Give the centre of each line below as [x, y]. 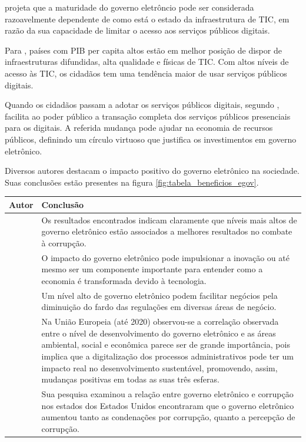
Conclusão [63, 204]
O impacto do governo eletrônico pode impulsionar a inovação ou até [165, 257]
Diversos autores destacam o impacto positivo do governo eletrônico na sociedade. [152, 171]
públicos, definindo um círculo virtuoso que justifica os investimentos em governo [151, 139]
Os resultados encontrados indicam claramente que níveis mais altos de [169, 220]
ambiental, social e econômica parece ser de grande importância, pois [166, 344]
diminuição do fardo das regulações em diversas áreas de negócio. [159, 307]
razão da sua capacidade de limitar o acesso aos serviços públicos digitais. [137, 30]
